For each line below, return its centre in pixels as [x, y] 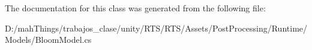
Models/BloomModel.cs [48, 40]
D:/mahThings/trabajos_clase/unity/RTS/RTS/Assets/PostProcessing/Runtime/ [156, 28]
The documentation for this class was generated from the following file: [135, 8]
